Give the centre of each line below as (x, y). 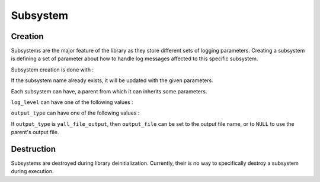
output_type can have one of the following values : (75, 113)
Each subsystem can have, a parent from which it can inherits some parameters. (109, 91)
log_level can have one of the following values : (72, 102)
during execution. (32, 171)
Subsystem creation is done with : (52, 69)
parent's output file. (35, 132)
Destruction (33, 149)
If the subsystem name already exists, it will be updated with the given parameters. (112, 80)
